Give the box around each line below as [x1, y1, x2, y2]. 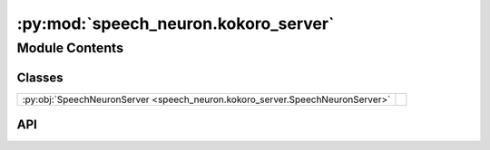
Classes [16, 70, 64, 85]
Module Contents [16, 40, 124, 56]
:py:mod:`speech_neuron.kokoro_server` [16, 14, 335, 33]
